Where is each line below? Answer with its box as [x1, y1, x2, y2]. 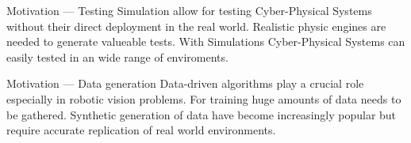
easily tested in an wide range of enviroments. [6, 48, 229, 65]
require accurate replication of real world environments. [6, 122, 276, 138]
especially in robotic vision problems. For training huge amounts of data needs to [6, 90, 401, 107]
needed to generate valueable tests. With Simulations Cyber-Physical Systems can [6, 33, 405, 50]
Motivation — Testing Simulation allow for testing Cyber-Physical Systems [6, 2, 372, 18]
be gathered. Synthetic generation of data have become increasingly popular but [6, 106, 397, 122]
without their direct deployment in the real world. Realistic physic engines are [6, 17, 386, 34]
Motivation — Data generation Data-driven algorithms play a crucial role [6, 75, 364, 92]
